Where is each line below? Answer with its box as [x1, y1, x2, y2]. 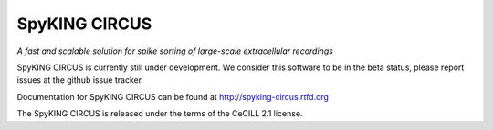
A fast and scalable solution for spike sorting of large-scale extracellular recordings [16, 45, 333, 56]
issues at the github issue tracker [16, 75, 142, 85]
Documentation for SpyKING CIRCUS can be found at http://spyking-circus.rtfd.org [16, 91, 329, 102]
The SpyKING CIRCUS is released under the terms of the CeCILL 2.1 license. [16, 108, 303, 119]
